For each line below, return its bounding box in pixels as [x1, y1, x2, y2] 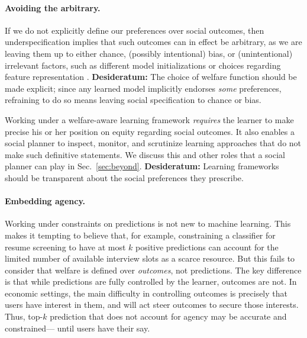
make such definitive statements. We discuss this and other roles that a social [5, 148, 285, 160]
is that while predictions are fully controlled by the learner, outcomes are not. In [5, 275, 297, 288]
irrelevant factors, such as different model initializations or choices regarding [5, 59, 281, 71]
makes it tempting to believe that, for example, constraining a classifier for [5, 228, 276, 241]
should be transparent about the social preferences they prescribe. [5, 171, 244, 184]
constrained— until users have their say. [5, 321, 150, 334]
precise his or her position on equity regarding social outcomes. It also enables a [5, 125, 295, 137]
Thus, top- [5, 310, 43, 323]
